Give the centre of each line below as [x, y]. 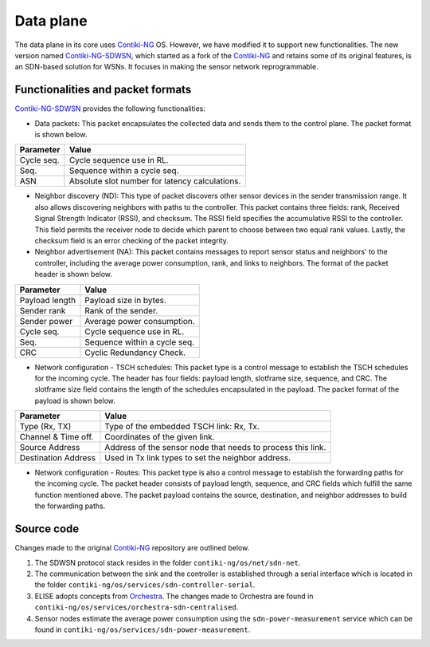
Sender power [46, 321]
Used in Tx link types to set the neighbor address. [198, 458]
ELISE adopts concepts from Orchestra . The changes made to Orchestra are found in [174, 596]
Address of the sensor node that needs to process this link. [215, 448]
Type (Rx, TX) [45, 427]
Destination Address [57, 458]
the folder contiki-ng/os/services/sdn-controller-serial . [145, 585]
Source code [47, 529]
